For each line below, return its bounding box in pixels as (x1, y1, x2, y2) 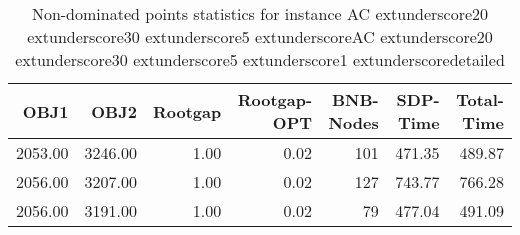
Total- (456, 88, 504, 111)
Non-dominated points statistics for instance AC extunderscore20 (31, 2, 489, 25)
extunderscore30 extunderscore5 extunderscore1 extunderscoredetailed (15, 48, 505, 71)
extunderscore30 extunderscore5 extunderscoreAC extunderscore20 (27, 25, 493, 48)
